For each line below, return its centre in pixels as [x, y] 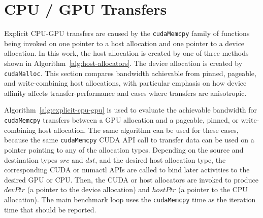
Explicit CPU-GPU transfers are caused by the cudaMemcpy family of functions [127, 33]
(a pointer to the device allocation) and [88, 189]
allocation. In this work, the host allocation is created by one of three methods [126, 53]
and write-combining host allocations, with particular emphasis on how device [125, 83]
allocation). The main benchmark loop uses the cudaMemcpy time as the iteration [130, 199]
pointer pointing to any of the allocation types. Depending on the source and [124, 149]
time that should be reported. [50, 209]
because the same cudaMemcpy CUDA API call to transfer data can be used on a [129, 140]
